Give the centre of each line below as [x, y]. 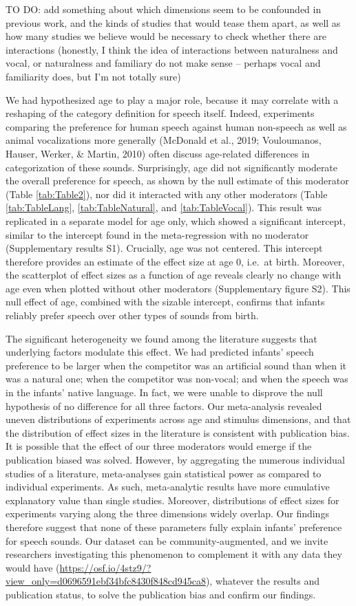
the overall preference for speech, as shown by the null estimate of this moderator [177, 181]
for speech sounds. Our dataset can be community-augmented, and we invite [167, 540]
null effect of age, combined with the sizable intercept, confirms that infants [165, 302]
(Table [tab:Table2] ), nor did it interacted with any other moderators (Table [167, 194]
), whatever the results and [263, 581]
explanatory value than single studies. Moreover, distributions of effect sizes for [172, 500]
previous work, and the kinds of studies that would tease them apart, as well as [173, 22]
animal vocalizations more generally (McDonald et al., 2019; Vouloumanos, [164, 140]
